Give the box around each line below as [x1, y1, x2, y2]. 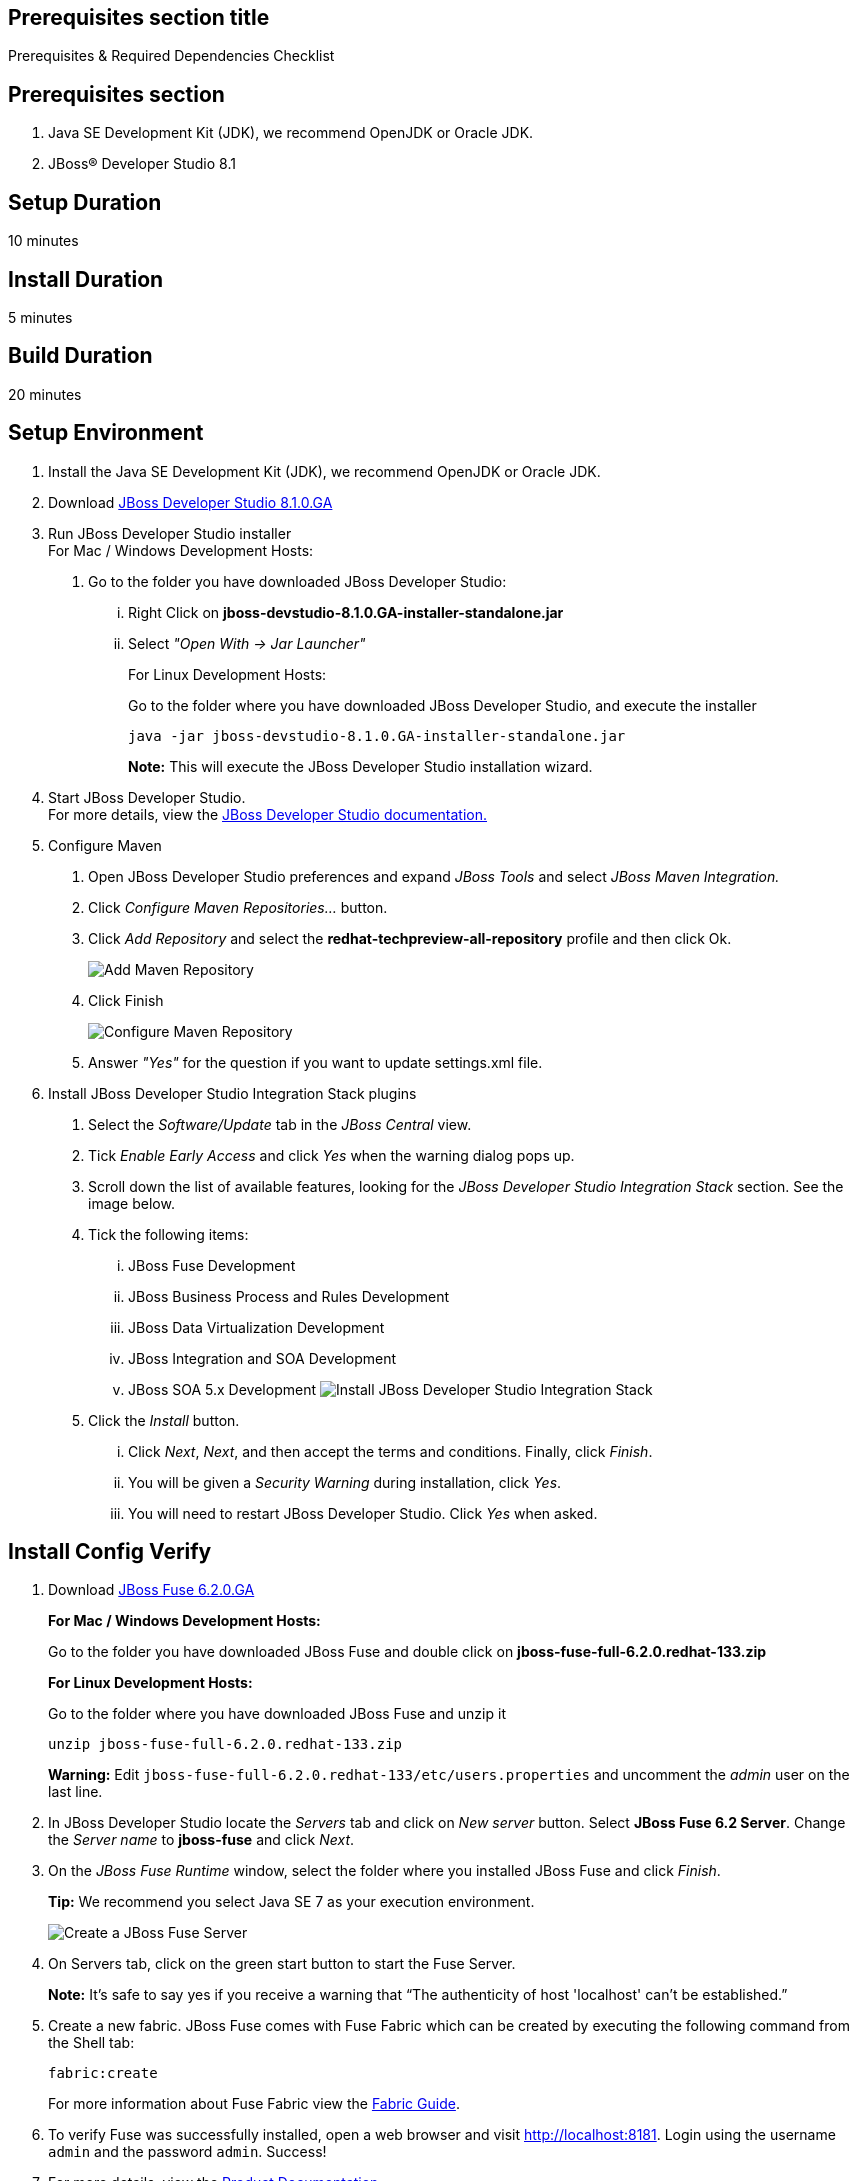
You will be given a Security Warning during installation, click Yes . [128, 1473, 562, 1491]
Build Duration [8, 343, 153, 369]
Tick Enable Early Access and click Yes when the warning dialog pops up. [88, 1146, 575, 1164]
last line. [48, 1783, 103, 1801]
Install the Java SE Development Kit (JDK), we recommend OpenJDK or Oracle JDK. [48, 462, 601, 480]
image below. [88, 1194, 175, 1212]
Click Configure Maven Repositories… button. [88, 898, 388, 916]
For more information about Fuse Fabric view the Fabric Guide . [48, 2095, 460, 2113]
